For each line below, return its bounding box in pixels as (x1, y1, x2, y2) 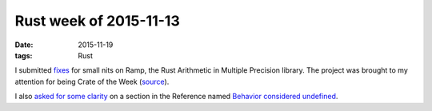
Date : (14, 40, 34, 50)
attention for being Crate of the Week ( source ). (14, 77, 170, 86)
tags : (14, 50, 33, 60)
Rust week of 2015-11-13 (14, 12, 180, 30)
